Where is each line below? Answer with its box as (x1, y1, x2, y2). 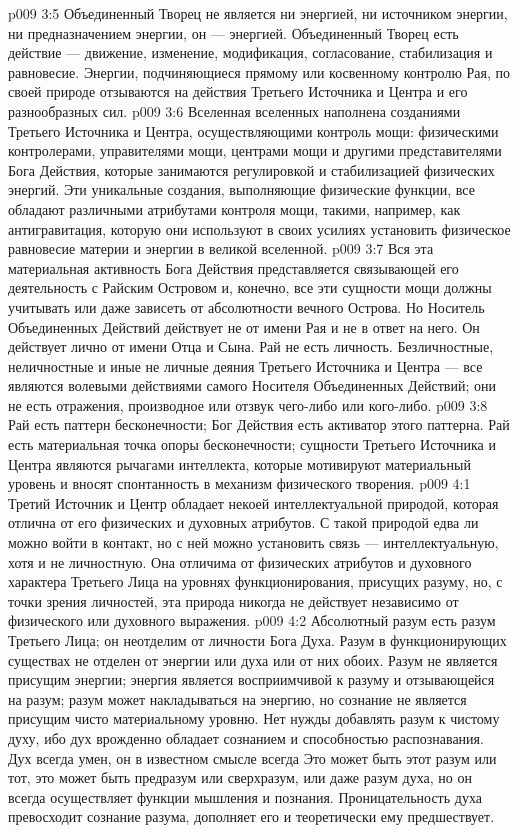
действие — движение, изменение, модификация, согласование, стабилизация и (8, 42, 493, 63)
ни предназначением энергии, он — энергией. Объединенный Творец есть (8, 22, 459, 43)
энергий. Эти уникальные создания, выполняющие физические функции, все (8, 179, 475, 200)
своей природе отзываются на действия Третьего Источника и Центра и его (8, 81, 468, 102)
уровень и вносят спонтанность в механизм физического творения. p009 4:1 (8, 473, 471, 494)
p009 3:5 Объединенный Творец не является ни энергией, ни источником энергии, (8, 3, 508, 23)
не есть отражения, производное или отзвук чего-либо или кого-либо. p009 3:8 (8, 394, 488, 415)
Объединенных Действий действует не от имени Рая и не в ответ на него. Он (8, 316, 480, 337)
